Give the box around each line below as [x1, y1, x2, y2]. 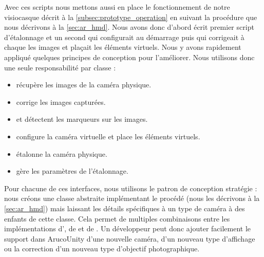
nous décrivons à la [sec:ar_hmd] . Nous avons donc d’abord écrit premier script [4, 22, 254, 32]
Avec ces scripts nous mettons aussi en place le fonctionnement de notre [4, 2, 230, 12]
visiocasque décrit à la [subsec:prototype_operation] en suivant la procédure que [4, 11, 257, 22]
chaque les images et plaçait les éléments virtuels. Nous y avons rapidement [4, 42, 241, 52]
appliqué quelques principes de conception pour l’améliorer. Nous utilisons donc [4, 51, 255, 62]
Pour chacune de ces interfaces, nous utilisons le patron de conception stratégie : [4, 182, 257, 193]
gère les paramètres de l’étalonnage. [16, 166, 128, 176]
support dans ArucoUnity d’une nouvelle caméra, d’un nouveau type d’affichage [4, 233, 255, 244]
